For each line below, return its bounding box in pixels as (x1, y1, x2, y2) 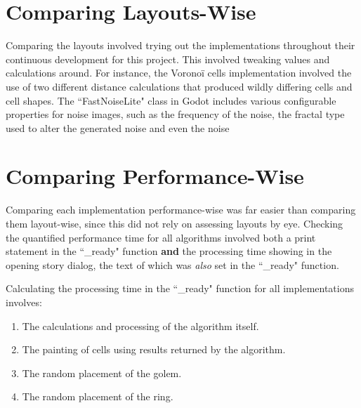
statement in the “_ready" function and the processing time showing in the (6, 244, 332, 258)
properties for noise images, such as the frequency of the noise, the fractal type (6, 107, 345, 121)
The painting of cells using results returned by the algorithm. (22, 342, 286, 357)
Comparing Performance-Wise (6, 162, 304, 190)
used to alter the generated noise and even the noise (6, 120, 230, 135)
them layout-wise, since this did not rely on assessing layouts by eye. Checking (6, 216, 343, 230)
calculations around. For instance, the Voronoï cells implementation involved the (6, 65, 352, 80)
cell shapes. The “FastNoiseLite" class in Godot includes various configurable (6, 93, 336, 107)
